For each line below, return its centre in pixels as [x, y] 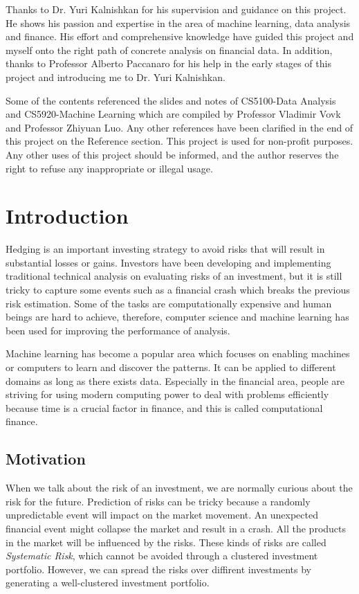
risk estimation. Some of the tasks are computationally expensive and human [169, 303]
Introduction [67, 216]
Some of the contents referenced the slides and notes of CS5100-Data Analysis [171, 100]
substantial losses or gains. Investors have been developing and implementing [168, 262]
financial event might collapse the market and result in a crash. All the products [176, 528]
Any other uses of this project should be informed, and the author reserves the [172, 154]
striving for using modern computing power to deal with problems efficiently [167, 394]
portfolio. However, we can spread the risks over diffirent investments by [158, 569]
